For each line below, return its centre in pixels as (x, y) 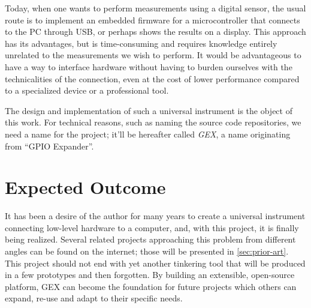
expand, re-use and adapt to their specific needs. (94, 298)
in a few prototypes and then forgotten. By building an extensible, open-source (150, 275)
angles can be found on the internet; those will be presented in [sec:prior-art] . (147, 251)
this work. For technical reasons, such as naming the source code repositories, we (153, 122)
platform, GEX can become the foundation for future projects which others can (151, 286)
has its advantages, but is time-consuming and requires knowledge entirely (141, 43)
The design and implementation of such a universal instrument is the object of (149, 110)
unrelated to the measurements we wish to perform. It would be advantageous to (153, 55)
